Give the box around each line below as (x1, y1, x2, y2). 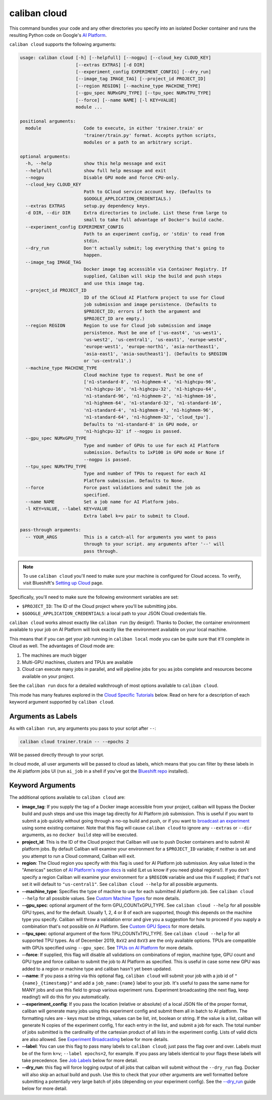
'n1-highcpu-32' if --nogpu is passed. (83, 429, 182, 434)
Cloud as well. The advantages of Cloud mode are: (9, 643, 115, 649)
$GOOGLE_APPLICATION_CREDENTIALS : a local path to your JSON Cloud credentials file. (22, 610, 207, 616)
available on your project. (22, 673, 75, 679)
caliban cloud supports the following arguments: (9, 41, 116, 47)
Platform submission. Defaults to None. (83, 477, 185, 484)
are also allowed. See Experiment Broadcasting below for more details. (22, 1036, 169, 1042)
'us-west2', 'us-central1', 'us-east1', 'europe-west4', (83, 336, 228, 342)
